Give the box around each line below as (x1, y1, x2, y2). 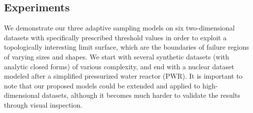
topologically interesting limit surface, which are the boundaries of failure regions (4, 42, 249, 52)
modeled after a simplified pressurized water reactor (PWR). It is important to (4, 71, 243, 81)
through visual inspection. (4, 99, 82, 110)
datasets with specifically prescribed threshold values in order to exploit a (4, 32, 227, 42)
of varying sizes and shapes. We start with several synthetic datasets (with (4, 51, 229, 61)
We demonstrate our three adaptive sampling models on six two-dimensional (4, 23, 235, 33)
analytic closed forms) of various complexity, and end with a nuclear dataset (4, 61, 234, 71)
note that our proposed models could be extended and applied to (4, 80, 200, 90)
